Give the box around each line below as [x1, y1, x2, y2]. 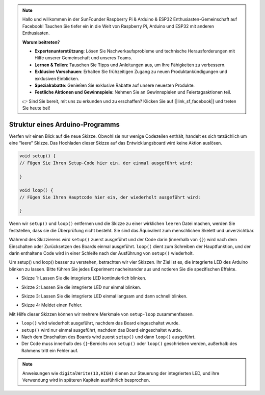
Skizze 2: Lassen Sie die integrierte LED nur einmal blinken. [21, 284, 142, 290]
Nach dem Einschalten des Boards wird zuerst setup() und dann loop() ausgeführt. [21, 334, 196, 340]
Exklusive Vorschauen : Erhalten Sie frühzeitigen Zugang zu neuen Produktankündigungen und [34, 69, 228, 74]
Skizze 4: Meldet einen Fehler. [21, 302, 83, 308]
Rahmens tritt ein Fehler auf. [21, 347, 79, 353]
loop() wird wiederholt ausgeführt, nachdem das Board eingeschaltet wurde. [21, 320, 180, 326]
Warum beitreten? [22, 39, 60, 45]
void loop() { [19, 188, 53, 193]
